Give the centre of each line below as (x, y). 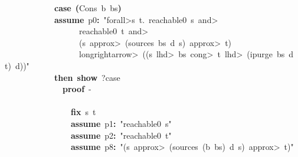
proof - (77, 89)
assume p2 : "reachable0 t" (121, 135)
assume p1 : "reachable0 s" (121, 123)
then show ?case (87, 77)
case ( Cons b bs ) (88, 8)
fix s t (83, 112)
